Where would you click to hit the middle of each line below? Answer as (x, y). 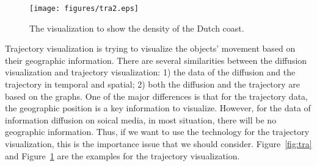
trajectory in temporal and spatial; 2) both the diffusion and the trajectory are (153, 84)
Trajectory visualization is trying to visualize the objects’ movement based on (150, 48)
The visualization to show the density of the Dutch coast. (137, 28)
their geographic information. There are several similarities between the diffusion (156, 60)
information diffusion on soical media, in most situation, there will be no (141, 119)
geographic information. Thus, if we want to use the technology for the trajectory (157, 132)
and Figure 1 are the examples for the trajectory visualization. (122, 155)
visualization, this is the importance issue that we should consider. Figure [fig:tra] (158, 144)
